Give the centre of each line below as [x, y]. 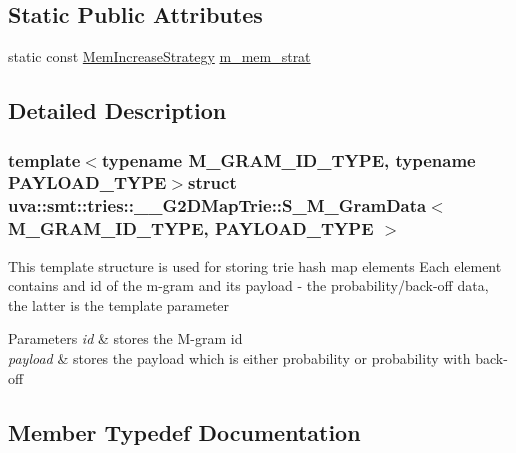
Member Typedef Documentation [184, 431]
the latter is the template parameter [119, 304]
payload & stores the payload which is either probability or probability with [239, 357]
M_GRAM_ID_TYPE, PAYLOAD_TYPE [191, 228]
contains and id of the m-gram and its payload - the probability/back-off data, [248, 285]
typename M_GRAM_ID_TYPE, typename [288, 159]
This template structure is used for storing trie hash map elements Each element [255, 265]
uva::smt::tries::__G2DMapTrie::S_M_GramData [217, 205]
